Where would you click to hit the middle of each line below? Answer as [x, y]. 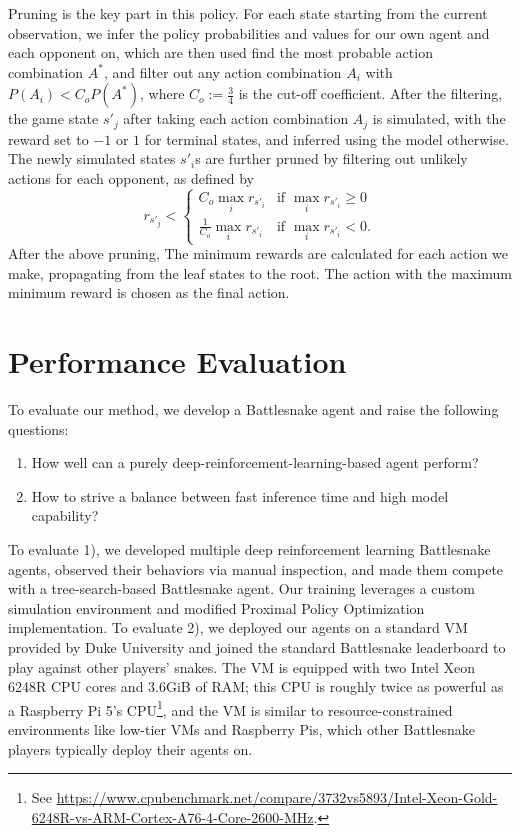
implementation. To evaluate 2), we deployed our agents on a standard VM [238, 627]
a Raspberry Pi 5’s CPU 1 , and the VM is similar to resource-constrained [230, 708]
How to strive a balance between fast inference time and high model [240, 495]
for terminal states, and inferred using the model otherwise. [326, 138]
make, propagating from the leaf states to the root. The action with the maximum [260, 272]
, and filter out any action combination [222, 71]
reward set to [48, 138]
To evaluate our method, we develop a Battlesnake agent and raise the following [253, 409]
